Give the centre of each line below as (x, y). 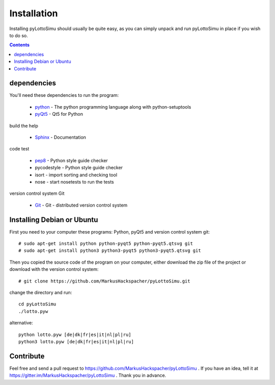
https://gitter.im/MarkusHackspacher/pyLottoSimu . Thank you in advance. (88, 375)
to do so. (19, 35)
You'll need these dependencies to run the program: (64, 95)
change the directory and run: (41, 292)
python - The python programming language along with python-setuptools (113, 107)
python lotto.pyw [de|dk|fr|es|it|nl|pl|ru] (75, 335)
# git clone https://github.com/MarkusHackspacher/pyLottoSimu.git (104, 281)
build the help (24, 125)
